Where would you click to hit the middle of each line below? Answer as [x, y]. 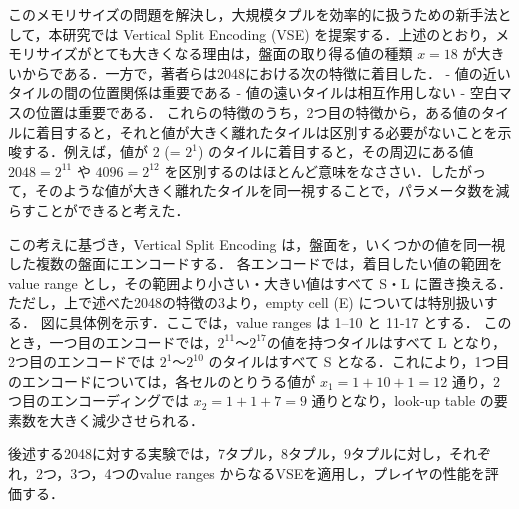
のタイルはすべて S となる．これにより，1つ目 [359, 361]
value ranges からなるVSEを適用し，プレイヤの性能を [312, 473]
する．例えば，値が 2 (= [101, 151]
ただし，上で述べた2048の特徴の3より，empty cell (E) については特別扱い [246, 302]
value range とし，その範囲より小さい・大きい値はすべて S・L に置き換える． [260, 282]
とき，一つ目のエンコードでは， [113, 341]
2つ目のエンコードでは [81, 361]
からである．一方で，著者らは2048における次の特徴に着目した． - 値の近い [266, 72]
